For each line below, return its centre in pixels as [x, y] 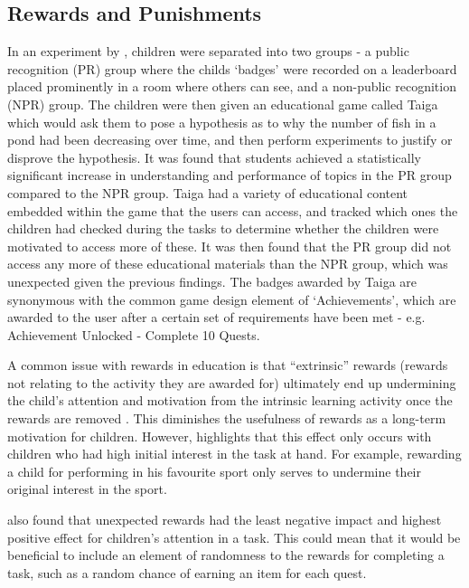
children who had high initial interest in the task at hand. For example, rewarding [234, 454]
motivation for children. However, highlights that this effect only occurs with [220, 436]
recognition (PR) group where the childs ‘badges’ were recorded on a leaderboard [232, 68]
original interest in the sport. [87, 489]
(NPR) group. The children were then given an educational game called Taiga [223, 104]
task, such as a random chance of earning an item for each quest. [187, 572]
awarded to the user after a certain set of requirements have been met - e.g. [216, 317]
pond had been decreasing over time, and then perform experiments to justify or [230, 140]
